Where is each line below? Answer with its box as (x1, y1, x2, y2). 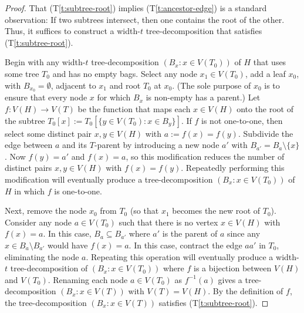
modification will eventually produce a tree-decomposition (5, 173, 213, 185)
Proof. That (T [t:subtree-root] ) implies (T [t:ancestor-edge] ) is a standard (5, 2, 267, 14)
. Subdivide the (238, 127, 293, 139)
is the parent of (162, 227, 218, 240)
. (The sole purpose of (172, 79, 251, 91)
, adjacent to (50, 79, 96, 91)
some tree (5, 67, 39, 79)
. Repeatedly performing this (181, 161, 285, 174)
